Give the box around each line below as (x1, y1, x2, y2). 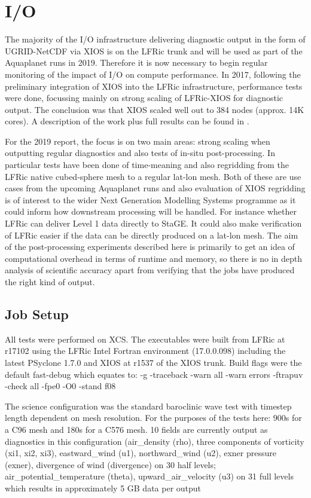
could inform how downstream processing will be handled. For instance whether (5, 205, 297, 218)
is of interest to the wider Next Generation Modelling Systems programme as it (5, 193, 296, 206)
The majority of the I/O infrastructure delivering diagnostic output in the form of (5, 33, 306, 45)
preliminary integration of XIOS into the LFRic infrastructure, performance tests (5, 80, 303, 92)
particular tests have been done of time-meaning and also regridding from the (5, 158, 289, 171)
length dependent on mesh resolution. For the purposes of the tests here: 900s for (5, 411, 302, 424)
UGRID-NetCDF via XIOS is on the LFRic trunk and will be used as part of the (5, 44, 303, 57)
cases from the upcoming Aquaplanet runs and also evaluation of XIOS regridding (5, 182, 306, 194)
